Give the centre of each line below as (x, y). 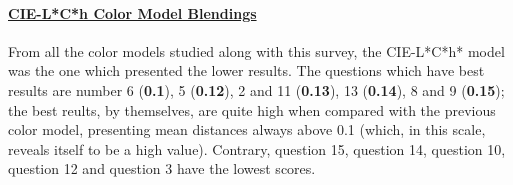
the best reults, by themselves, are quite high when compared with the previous (252, 109)
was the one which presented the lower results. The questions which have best (246, 70)
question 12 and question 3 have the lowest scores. (162, 168)
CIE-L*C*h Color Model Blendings (132, 12)
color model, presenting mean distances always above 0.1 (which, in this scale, (247, 129)
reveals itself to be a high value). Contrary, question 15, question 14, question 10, (257, 148)
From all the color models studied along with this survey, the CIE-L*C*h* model (256, 50)
